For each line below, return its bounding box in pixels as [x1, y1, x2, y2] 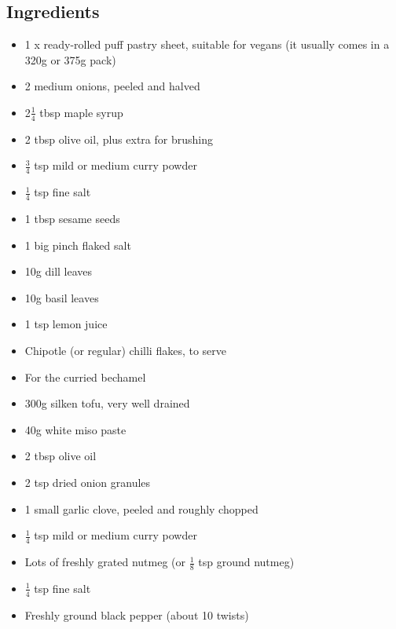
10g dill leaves [24, 263, 93, 280]
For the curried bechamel [24, 368, 146, 385]
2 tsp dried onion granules [24, 474, 151, 490]
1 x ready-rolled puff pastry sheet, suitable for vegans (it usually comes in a [24, 36, 390, 53]
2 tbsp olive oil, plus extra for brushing [24, 130, 213, 147]
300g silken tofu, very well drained [24, 395, 190, 411]
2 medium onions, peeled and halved [24, 78, 200, 94]
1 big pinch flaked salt [24, 236, 131, 253]
